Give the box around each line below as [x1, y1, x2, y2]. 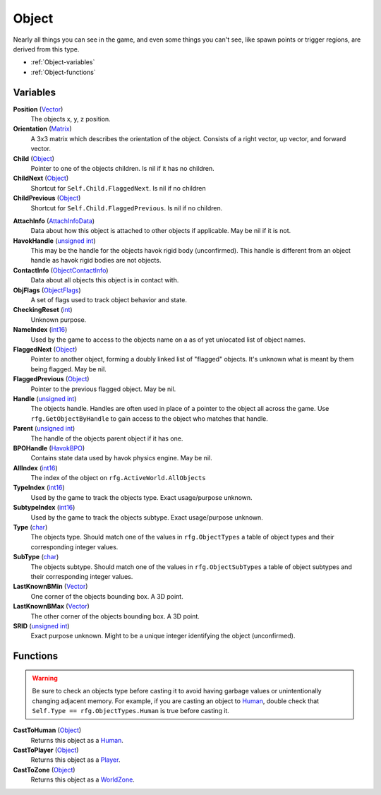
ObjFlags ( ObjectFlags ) [13, 286, 81, 294]
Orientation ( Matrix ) [13, 124, 72, 133]
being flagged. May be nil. [30, 364, 107, 373]
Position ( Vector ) [13, 104, 64, 113]
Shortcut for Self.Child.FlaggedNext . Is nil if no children [30, 184, 206, 192]
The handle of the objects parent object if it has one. [30, 434, 183, 443]
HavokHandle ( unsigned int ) [13, 237, 96, 245]
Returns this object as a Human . [30, 736, 123, 744]
